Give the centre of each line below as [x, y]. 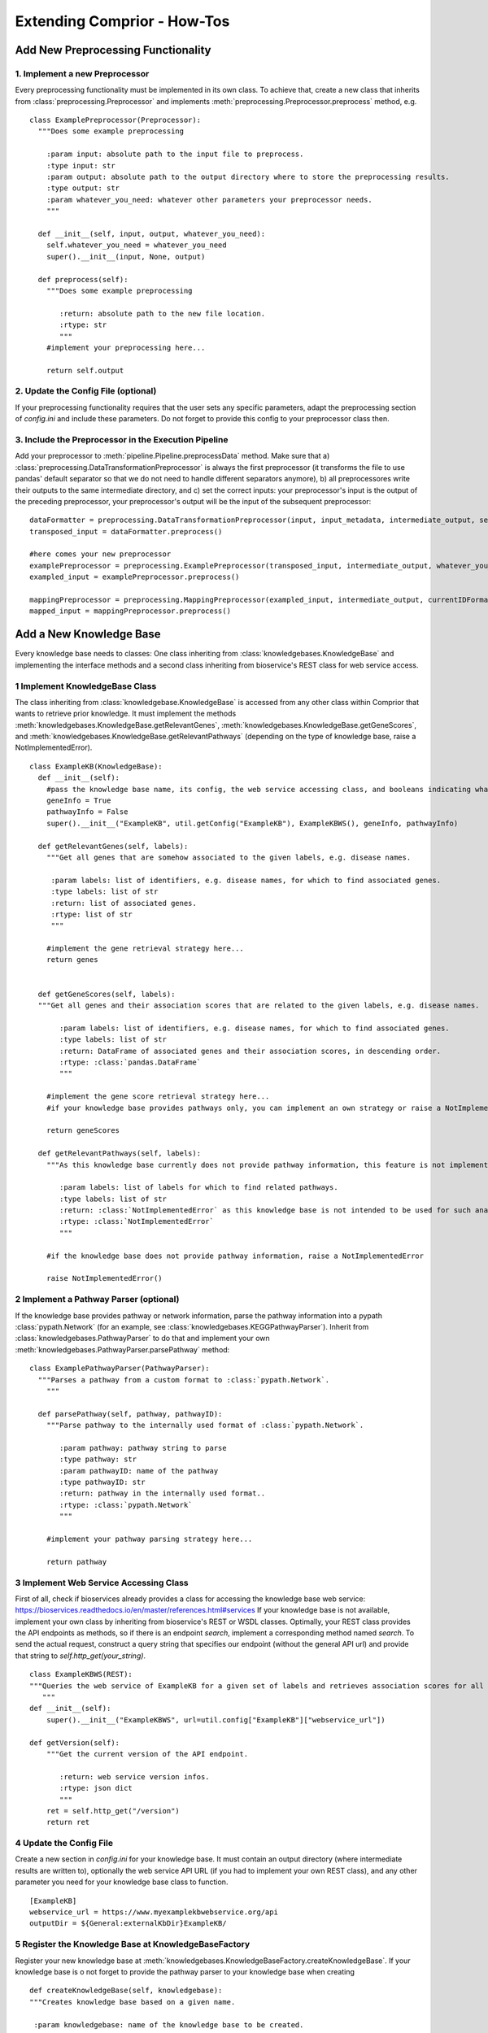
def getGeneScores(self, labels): [107, 994]
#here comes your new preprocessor [100, 554]
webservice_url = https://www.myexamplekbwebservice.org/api [154, 1912]
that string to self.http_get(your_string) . [81, 1656]
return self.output [85, 370]
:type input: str [81, 165]
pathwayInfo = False [87, 812]
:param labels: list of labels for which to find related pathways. [199, 1188]
